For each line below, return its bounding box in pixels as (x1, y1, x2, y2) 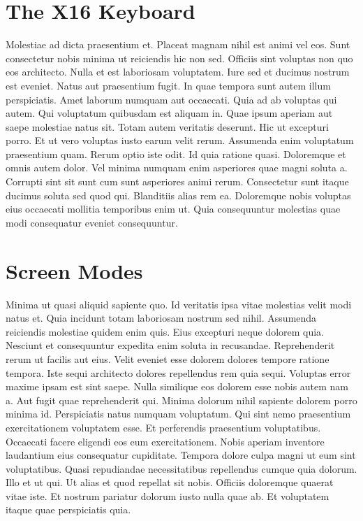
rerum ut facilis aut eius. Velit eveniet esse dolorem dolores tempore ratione (6, 351, 329, 366)
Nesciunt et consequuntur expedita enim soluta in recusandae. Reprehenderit (6, 338, 335, 352)
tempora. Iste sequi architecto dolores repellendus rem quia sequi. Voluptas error (6, 365, 351, 380)
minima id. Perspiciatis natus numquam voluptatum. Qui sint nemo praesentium (6, 406, 351, 421)
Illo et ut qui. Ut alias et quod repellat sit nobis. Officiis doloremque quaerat (6, 475, 334, 490)
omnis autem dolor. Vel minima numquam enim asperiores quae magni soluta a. (6, 160, 348, 175)
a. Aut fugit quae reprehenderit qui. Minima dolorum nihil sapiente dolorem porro (6, 392, 357, 407)
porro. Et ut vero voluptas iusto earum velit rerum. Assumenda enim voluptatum (6, 133, 354, 148)
